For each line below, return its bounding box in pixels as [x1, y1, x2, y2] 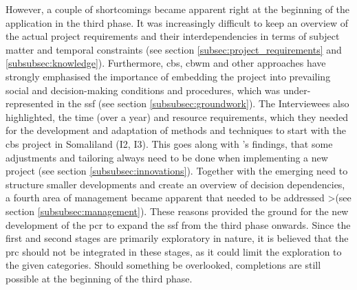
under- [283, 82, 311, 97]
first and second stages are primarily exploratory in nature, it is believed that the [6, 231, 349, 245]
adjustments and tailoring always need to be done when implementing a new [6, 150, 328, 164]
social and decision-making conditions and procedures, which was [6, 82, 281, 97]
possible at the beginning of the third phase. [6, 271, 193, 285]
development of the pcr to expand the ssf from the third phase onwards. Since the [6, 217, 351, 232]
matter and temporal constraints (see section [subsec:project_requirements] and [6, 42, 342, 56]
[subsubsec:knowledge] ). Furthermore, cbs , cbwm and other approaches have [6, 56, 326, 70]
